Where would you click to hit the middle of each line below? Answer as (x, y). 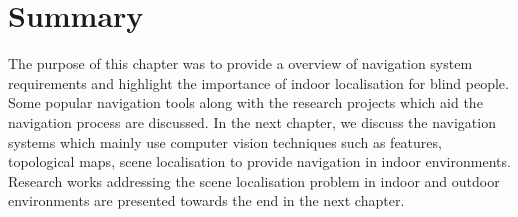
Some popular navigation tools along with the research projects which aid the (245, 102)
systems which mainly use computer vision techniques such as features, (225, 141)
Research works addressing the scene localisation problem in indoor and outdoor (254, 180)
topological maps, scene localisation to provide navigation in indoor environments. (259, 161)
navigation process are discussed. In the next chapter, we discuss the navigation (252, 121)
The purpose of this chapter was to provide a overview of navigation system (240, 63)
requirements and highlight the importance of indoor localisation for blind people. (258, 82)
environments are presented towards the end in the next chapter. (206, 200)
